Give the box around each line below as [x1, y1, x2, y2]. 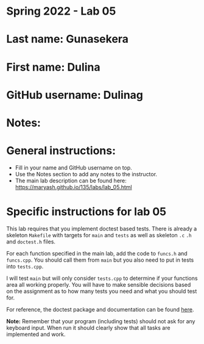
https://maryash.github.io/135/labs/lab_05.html [15, 183, 132, 190]
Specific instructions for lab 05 [6, 205, 166, 219]
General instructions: [6, 144, 116, 158]
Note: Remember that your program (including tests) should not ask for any [6, 317, 195, 324]
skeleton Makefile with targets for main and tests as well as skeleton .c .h [6, 231, 192, 238]
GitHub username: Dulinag [6, 88, 144, 102]
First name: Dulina [6, 60, 100, 74]
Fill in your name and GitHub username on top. [15, 163, 132, 171]
